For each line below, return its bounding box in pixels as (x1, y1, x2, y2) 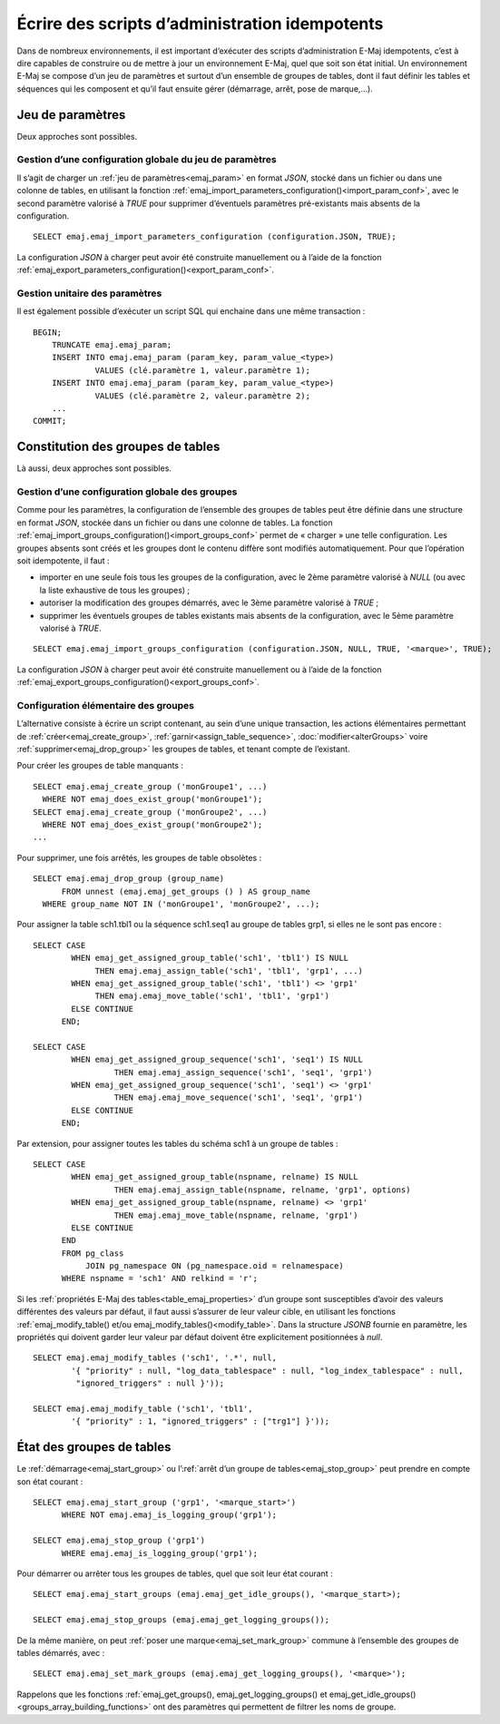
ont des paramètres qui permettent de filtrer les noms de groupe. (152, 1701, 397, 1712)
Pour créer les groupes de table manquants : (16, 760, 183, 771)
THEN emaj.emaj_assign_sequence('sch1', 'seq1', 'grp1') (113, 1067, 373, 1077)
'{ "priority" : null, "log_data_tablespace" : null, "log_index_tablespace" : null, (71, 1366, 464, 1376)
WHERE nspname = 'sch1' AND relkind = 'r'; (61, 1273, 259, 1284)
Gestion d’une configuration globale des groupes (16, 485, 238, 498)
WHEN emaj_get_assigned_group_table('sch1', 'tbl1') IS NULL (71, 953, 349, 964)
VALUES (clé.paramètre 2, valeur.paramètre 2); (94, 390, 310, 401)
